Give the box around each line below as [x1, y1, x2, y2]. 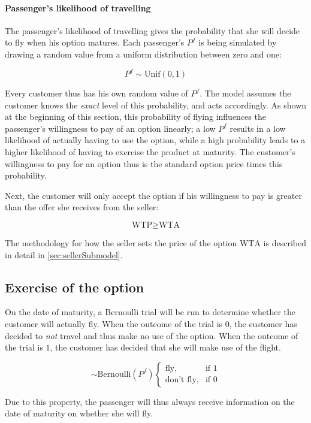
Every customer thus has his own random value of [5, 87, 188, 99]
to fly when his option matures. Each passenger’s [5, 36, 185, 49]
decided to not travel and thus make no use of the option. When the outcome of [5, 329, 298, 342]
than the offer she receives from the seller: [5, 201, 159, 213]
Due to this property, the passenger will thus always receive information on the [5, 395, 295, 407]
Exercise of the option [5, 277, 144, 296]
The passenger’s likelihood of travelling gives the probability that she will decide [5, 24, 300, 37]
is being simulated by [198, 36, 277, 49]
